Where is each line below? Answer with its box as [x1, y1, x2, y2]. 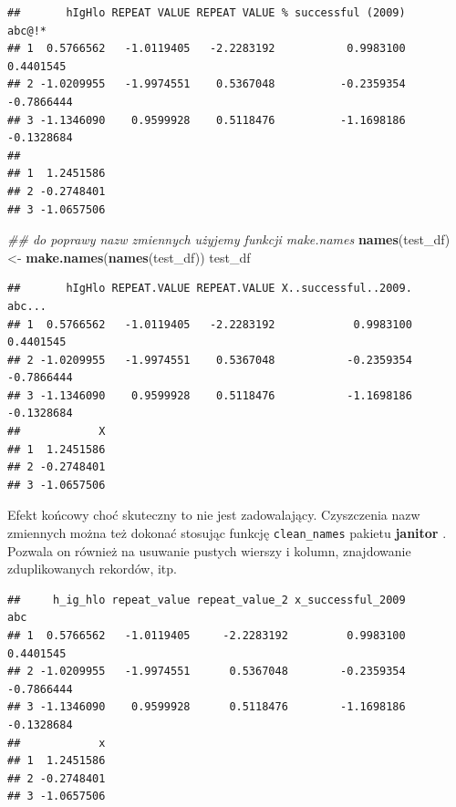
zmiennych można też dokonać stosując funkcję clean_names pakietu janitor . [7, 523, 447, 543]
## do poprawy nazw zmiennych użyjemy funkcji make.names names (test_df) [7, 230, 451, 249]
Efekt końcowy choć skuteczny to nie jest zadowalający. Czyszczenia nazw [7, 505, 420, 524]
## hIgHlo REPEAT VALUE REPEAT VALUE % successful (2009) [7, 6, 406, 19]
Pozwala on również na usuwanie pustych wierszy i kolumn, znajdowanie [7, 541, 411, 560]
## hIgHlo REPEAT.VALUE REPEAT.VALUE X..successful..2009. [7, 282, 412, 295]
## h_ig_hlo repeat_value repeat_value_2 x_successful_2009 [7, 593, 406, 606]
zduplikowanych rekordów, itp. [7, 559, 177, 578]
